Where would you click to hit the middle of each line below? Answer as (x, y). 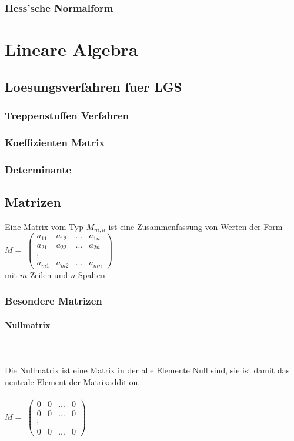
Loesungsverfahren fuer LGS (93, 86)
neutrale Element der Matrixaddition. (73, 381)
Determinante (38, 169)
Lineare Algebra (71, 49)
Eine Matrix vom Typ (44, 226)
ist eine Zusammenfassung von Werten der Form (196, 226)
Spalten (91, 274)
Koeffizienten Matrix (55, 142)
